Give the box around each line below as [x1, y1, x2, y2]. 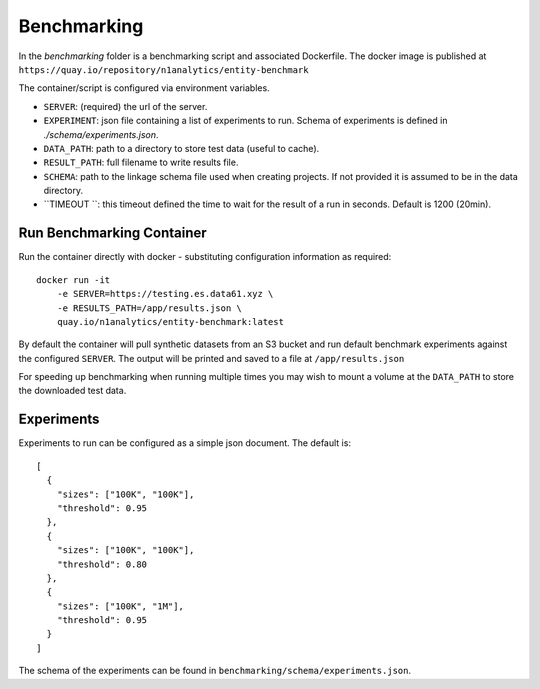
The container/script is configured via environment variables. [18, 82, 270, 94]
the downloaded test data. [18, 385, 127, 397]
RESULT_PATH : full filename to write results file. [43, 156, 239, 169]
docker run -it [36, 274, 111, 285]
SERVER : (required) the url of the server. [43, 100, 208, 112]
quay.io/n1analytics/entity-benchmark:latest [56, 316, 285, 327]
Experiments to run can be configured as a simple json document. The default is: [18, 437, 352, 449]
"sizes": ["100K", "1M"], [56, 600, 185, 612]
